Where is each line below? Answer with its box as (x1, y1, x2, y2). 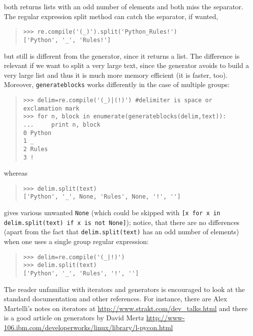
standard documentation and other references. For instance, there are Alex (4, 293, 227, 304)
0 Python (23, 129, 52, 136)
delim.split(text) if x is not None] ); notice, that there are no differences (4, 217, 240, 227)
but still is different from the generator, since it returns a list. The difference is (4, 50, 240, 61)
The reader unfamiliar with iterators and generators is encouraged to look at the (4, 284, 245, 294)
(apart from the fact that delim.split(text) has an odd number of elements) (4, 226, 239, 237)
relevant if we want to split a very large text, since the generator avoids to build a (4, 60, 249, 70)
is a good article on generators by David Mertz (4, 313, 144, 323)
